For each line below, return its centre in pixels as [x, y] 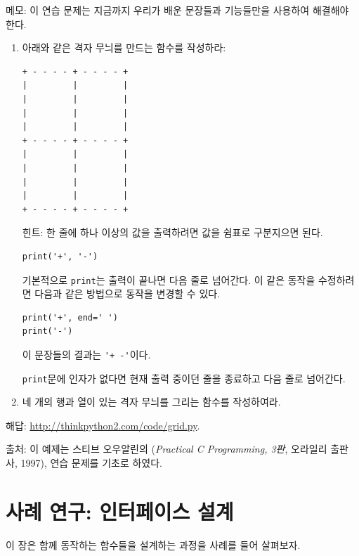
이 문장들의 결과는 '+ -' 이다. [86, 354]
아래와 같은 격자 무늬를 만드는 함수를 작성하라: [124, 47]
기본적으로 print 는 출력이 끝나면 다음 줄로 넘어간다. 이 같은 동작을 [169, 279]
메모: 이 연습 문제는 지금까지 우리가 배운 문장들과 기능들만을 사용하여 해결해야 [177, 10]
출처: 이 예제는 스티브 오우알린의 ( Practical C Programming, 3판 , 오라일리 [167, 449]
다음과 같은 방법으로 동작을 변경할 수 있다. [128, 293]
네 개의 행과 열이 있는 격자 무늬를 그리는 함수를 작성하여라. [151, 402]
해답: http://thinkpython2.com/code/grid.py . [103, 425]
